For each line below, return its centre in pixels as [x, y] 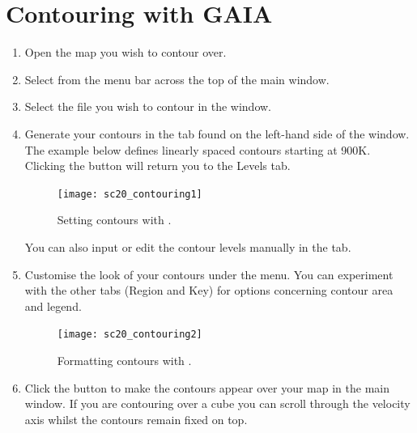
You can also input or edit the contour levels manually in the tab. [188, 246]
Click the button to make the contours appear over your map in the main [207, 387]
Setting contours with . [114, 220]
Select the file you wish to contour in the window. [148, 106]
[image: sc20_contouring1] [130, 194]
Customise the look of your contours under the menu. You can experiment [209, 274]
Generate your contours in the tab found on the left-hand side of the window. [217, 133]
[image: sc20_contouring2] [130, 335]
